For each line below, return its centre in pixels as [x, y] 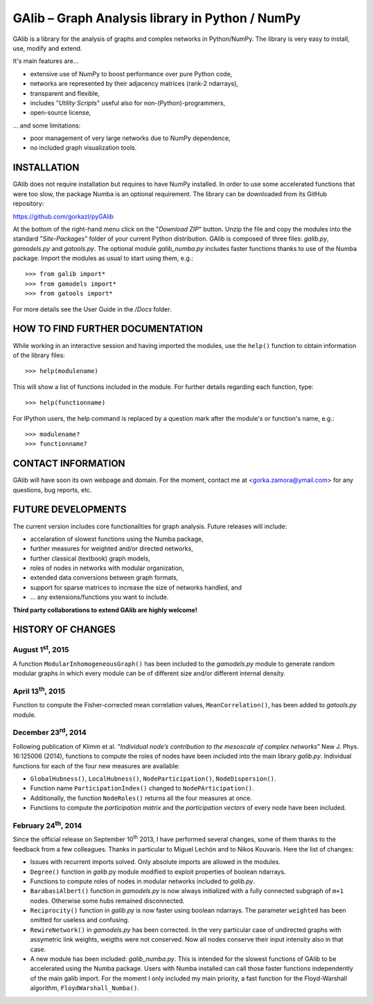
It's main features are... [46, 61]
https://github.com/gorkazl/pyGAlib [63, 216]
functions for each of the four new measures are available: [96, 765]
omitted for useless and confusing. [80, 920]
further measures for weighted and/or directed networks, [112, 548]
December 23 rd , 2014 [50, 732]
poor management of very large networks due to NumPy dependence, [131, 138]
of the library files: [39, 355]
